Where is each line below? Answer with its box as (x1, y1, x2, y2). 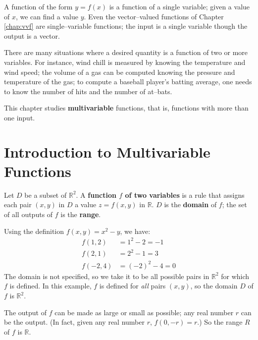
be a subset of (24, 189, 67, 200)
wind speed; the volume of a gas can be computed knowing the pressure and (4, 66, 235, 77)
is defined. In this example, (9, 281, 92, 291)
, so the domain (190, 281, 238, 291)
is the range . (60, 209, 101, 220)
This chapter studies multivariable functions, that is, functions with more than (4, 103, 249, 113)
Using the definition (4, 226, 64, 236)
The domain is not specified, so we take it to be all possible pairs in (4, 271, 209, 281)
